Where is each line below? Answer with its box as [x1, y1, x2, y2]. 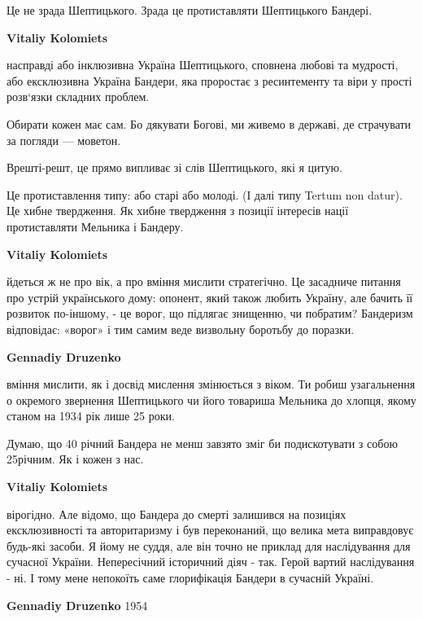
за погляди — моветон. [7, 131, 121, 148]
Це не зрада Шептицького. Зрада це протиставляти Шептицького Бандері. [7, 2, 373, 18]
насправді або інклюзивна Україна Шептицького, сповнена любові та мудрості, [7, 56, 399, 73]
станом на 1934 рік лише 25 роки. [7, 407, 175, 424]
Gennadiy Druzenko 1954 [7, 596, 148, 613]
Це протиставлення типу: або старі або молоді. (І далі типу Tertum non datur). [7, 186, 403, 203]
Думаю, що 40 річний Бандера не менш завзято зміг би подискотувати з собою [7, 434, 398, 451]
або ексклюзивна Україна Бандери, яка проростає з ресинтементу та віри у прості [7, 72, 412, 89]
